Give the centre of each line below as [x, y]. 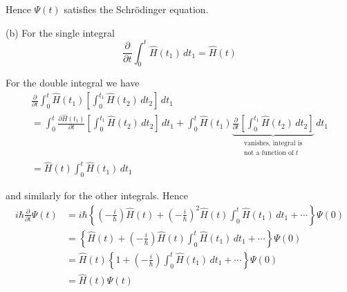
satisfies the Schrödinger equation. [136, 9]
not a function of [269, 153]
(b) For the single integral [60, 32]
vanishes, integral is [273, 144]
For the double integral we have [73, 83]
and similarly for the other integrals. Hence [97, 195]
